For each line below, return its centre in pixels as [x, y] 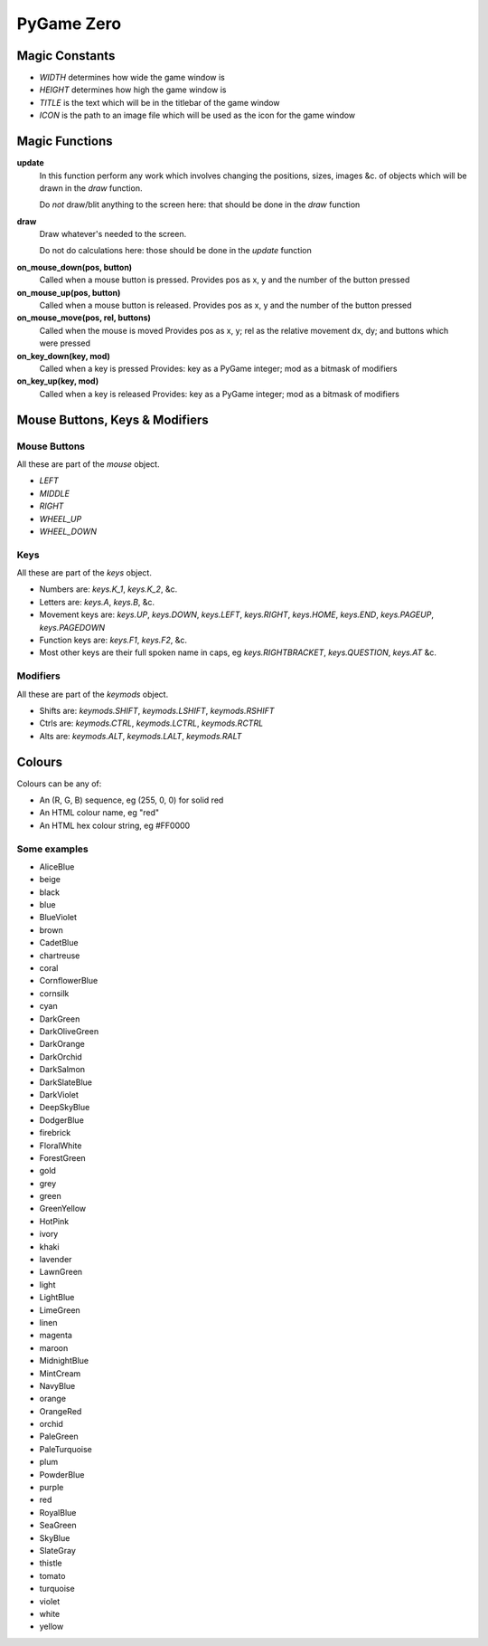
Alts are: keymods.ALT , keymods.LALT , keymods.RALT [141, 736]
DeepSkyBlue [65, 1108]
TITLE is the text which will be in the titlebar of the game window [160, 102]
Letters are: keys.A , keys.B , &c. [97, 602]
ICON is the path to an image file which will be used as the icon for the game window [197, 115]
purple [52, 1488]
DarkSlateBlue [66, 1082]
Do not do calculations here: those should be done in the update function [175, 251]
